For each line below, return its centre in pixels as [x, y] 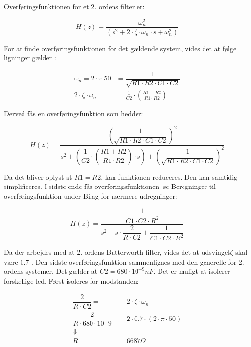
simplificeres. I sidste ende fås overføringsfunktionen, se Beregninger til [110, 186]
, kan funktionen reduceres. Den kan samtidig [169, 176]
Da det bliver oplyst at [38, 176]
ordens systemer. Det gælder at [51, 271]
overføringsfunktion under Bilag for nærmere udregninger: [91, 196]
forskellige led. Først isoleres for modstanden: [71, 281]
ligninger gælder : [30, 58]
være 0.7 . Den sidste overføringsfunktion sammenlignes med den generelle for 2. [124, 261]
